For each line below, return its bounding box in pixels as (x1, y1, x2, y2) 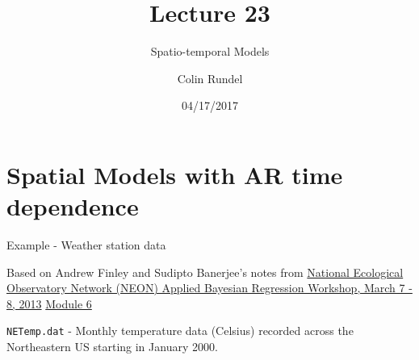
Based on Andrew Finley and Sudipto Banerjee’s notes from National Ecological (6, 263, 404, 280)
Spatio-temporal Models (150, 43, 270, 60)
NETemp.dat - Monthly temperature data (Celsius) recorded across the (6, 322, 354, 339)
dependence (6, 190, 139, 223)
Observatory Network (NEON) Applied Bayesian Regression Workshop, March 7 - (6, 279, 413, 296)
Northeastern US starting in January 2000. (6, 338, 218, 355)
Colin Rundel (177, 69, 243, 86)
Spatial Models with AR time (6, 157, 343, 190)
